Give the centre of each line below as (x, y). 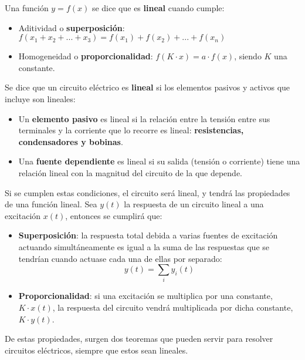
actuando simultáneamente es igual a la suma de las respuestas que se (144, 246)
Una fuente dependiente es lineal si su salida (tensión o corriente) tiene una (159, 161)
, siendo (248, 56)
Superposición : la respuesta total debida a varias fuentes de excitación (148, 235)
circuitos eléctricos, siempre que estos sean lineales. (96, 350)
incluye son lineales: (40, 98)
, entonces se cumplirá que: (114, 215)
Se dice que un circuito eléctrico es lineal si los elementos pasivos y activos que (148, 87)
